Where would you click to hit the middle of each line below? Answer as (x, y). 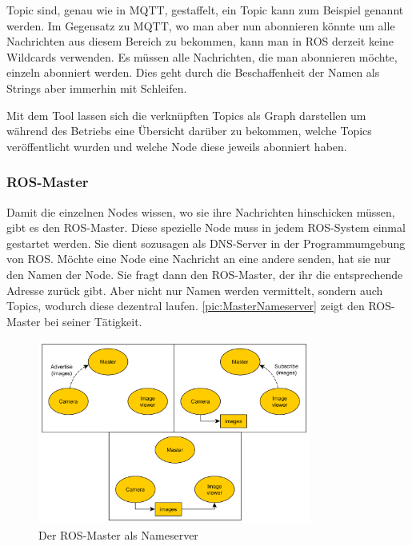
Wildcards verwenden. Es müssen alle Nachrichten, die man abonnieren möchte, (202, 56)
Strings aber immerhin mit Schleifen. (97, 88)
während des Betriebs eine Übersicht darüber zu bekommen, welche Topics (189, 131)
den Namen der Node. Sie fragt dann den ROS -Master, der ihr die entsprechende (205, 274)
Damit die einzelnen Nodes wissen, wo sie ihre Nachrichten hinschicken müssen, (201, 211)
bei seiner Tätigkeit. (93, 321)
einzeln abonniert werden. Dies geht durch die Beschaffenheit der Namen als (193, 72)
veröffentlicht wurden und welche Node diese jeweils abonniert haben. (177, 146)
